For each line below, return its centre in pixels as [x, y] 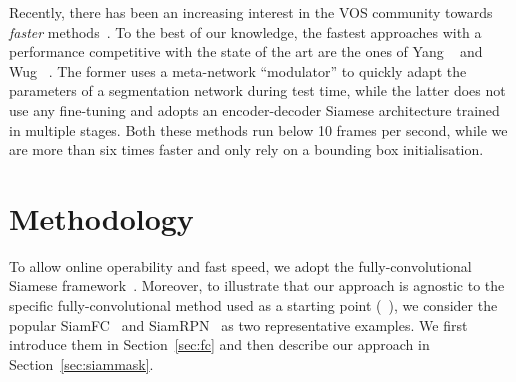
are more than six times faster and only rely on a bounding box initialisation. [246, 149]
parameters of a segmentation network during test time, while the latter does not [257, 90]
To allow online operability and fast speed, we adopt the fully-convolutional [240, 265]
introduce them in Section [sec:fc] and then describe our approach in [219, 344]
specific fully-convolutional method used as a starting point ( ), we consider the [253, 305]
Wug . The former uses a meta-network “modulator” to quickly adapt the [238, 70]
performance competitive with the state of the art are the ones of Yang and [246, 51]
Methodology [101, 217]
